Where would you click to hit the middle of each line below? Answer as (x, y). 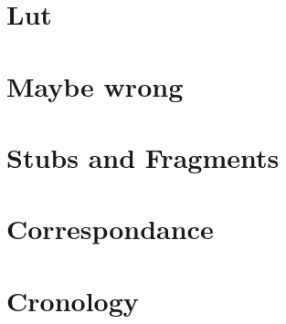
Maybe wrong (95, 85)
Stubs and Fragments (143, 157)
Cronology (73, 300)
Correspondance (110, 229)
